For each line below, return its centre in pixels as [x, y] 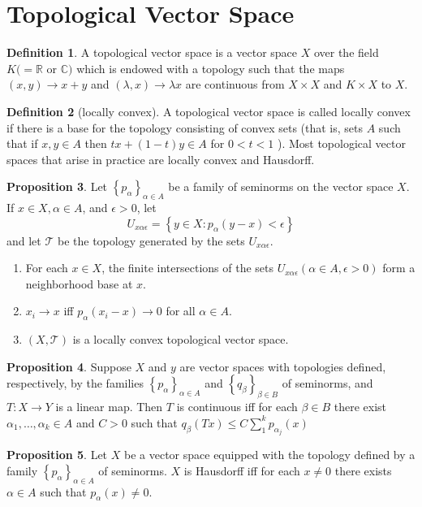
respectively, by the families [75, 383]
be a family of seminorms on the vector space [281, 186]
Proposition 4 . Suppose [69, 366]
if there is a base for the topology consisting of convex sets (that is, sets [185, 127]
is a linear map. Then [109, 407]
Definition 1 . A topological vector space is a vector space [152, 52]
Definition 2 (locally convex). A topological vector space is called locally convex [209, 111]
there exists [363, 470]
